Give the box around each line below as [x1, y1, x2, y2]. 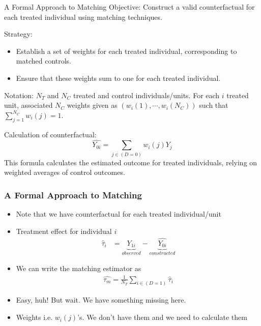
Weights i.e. [16, 312, 53, 322]
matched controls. [16, 55, 72, 66]
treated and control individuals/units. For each [73, 90, 220, 100]
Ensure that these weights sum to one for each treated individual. [16, 72, 221, 83]
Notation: [4, 90, 34, 100]
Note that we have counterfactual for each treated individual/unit [16, 209, 221, 219]
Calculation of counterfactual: [4, 129, 97, 139]
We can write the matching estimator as [16, 263, 141, 274]
